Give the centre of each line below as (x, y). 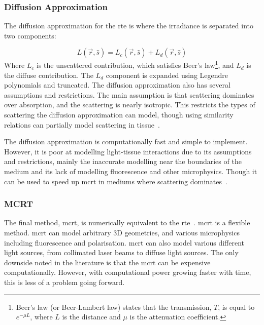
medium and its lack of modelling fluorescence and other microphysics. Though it (131, 171)
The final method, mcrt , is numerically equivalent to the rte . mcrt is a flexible (127, 222)
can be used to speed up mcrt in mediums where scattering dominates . (116, 181)
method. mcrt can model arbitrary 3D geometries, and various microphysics (122, 232)
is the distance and (91, 317)
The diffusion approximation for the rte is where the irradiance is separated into (129, 26)
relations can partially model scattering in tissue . (82, 124)
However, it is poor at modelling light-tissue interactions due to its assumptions (128, 151)
